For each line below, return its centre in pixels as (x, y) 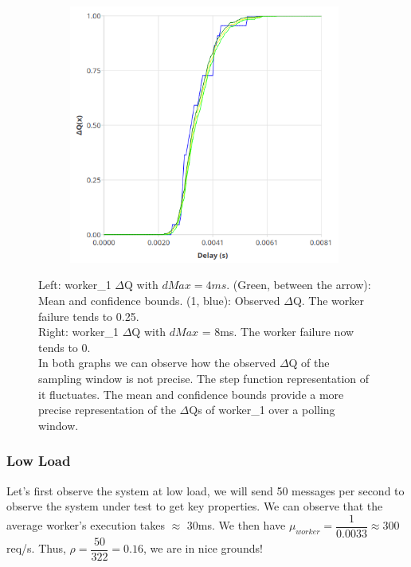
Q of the (309, 363)
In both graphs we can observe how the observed (157, 363)
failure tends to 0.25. (89, 316)
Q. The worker (329, 301)
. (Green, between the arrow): (299, 285)
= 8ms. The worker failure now (278, 332)
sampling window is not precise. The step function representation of (204, 378)
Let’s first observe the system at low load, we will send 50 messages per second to (205, 490)
